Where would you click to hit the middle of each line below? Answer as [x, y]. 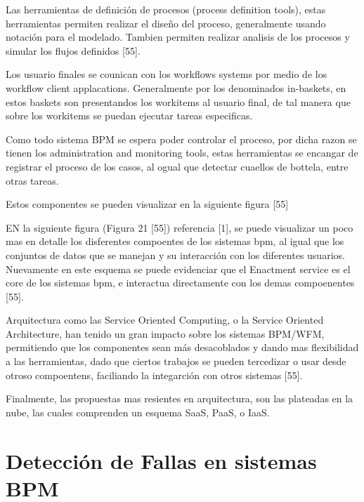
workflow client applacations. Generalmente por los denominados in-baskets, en [176, 87]
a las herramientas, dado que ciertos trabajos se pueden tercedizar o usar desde [176, 361]
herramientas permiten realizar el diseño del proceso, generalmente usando [166, 23]
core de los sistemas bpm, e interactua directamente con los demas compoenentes [180, 283]
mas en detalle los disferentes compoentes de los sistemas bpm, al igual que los [175, 241]
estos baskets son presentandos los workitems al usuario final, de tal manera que [178, 101]
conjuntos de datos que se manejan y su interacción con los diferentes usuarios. [175, 255]
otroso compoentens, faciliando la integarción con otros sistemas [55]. [154, 375]
